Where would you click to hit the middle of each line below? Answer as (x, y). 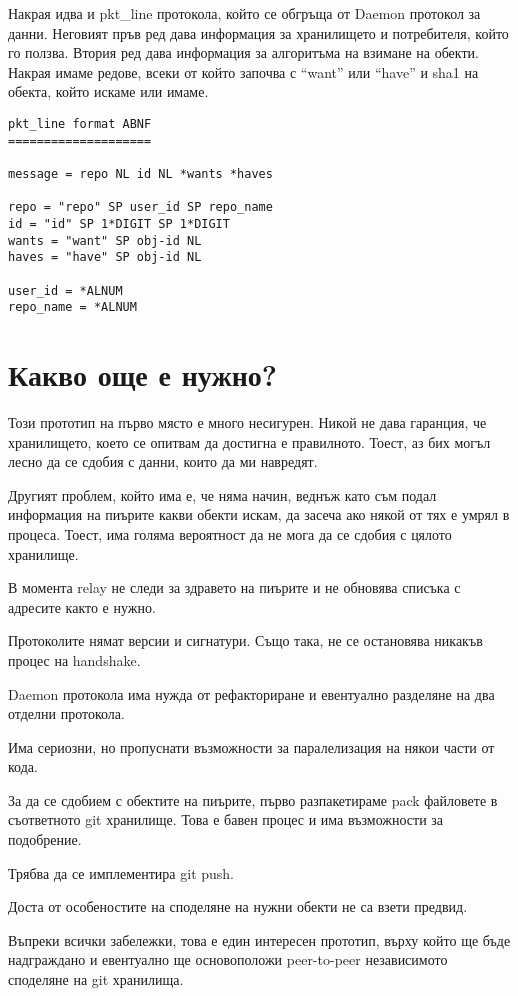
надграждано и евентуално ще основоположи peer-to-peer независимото (228, 959)
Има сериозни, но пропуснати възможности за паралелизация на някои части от (251, 746)
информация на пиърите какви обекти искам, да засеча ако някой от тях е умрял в (259, 514)
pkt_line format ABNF (80, 123)
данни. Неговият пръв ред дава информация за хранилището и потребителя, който (258, 32)
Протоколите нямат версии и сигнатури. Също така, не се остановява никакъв (245, 640)
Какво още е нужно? (143, 374)
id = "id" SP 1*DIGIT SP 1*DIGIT (119, 223)
